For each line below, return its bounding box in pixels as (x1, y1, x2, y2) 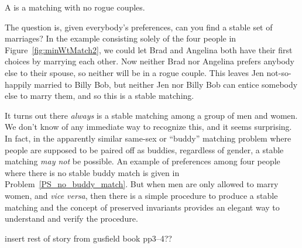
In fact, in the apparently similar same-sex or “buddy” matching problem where (5, 132, 291, 144)
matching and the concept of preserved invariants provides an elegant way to (5, 201, 280, 213)
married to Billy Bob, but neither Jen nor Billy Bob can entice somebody (34, 78, 298, 90)
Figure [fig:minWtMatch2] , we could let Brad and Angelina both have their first (5, 43, 293, 56)
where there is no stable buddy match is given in (5, 166, 180, 178)
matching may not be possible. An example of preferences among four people (5, 155, 280, 167)
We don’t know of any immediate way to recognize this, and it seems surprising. (5, 120, 292, 133)
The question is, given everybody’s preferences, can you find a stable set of (5, 20, 273, 33)
